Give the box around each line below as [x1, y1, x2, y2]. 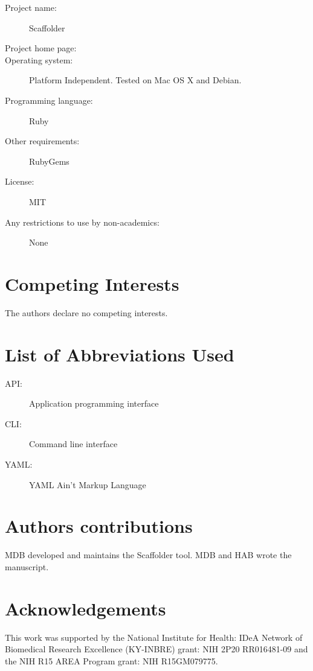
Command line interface [29, 437, 118, 450]
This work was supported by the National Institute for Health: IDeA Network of [5, 631, 303, 643]
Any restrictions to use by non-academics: [5, 215, 160, 228]
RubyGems [29, 154, 69, 167]
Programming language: [5, 94, 93, 106]
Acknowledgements [5, 596, 166, 620]
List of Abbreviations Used [5, 342, 234, 366]
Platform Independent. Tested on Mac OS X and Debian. [29, 74, 242, 86]
